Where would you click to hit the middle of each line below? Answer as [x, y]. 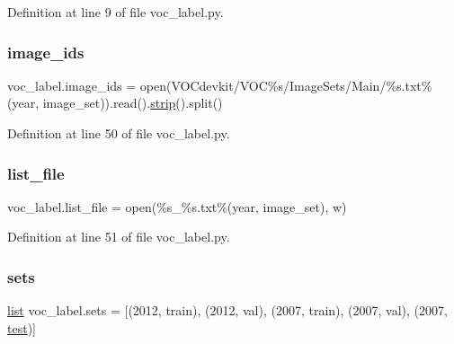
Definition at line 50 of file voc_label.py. [119, 133]
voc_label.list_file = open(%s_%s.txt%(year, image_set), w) [177, 206]
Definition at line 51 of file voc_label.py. [119, 237]
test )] [22, 327]
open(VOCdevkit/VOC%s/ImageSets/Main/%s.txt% [286, 85]
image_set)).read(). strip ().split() [133, 103]
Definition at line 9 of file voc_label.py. [116, 12]
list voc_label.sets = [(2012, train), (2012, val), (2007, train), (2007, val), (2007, [227, 310]
